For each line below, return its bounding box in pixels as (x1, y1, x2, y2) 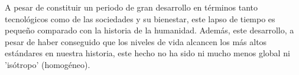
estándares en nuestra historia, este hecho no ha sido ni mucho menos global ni (5, 47, 290, 59)
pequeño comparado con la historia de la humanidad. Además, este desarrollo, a (5, 24, 294, 36)
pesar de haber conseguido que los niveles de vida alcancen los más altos (5, 35, 267, 47)
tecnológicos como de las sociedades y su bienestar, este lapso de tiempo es (5, 12, 275, 25)
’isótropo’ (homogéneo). (5, 58, 90, 70)
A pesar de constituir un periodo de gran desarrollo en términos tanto (5, 1, 258, 13)
